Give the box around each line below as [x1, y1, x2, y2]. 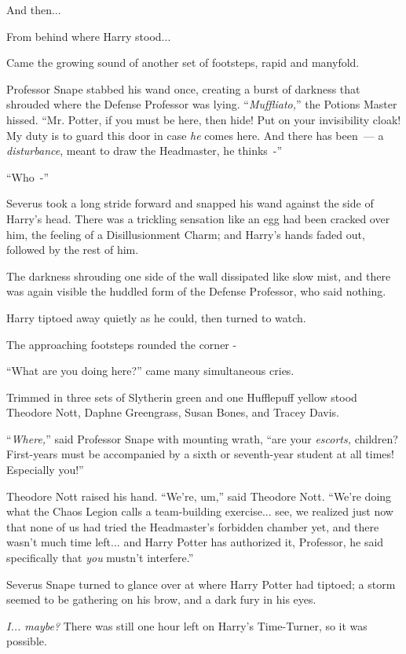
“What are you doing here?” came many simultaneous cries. [6, 362, 294, 379]
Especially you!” [6, 461, 84, 478]
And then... [6, 2, 61, 17]
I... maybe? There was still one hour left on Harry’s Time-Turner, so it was [6, 617, 368, 634]
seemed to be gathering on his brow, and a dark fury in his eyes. [6, 591, 316, 608]
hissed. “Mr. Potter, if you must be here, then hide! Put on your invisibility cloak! [6, 111, 401, 127]
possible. [6, 633, 47, 649]
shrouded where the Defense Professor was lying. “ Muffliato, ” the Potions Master [6, 96, 397, 112]
